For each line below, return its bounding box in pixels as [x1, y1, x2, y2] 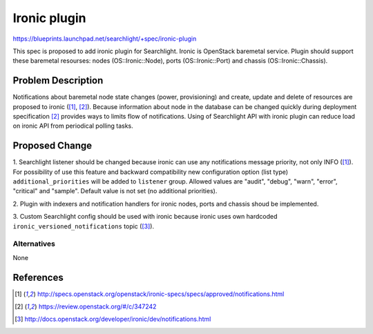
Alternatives [12, 239, 55, 248]
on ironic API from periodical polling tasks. [12, 121, 134, 130]
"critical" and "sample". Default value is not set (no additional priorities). [12, 187, 218, 195]
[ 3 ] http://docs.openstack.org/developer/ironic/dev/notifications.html [15, 315, 211, 324]
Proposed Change [12, 140, 93, 152]
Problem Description [12, 75, 104, 86]
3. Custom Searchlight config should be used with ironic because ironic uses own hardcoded [12, 213, 278, 221]
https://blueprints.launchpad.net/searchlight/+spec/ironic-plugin [12, 35, 197, 43]
